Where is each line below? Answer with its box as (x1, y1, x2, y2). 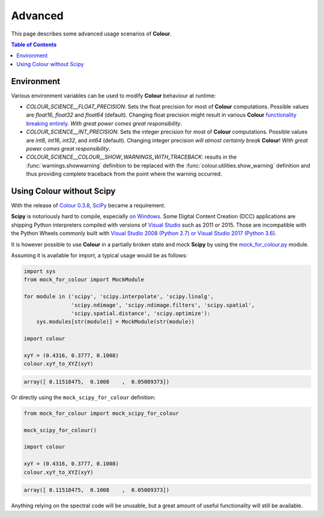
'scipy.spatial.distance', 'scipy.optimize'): (71, 310, 211, 317)
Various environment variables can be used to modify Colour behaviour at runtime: (11, 92, 216, 99)
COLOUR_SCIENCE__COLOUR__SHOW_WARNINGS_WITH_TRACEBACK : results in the (26, 153, 237, 161)
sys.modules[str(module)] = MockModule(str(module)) (36, 319, 195, 325)
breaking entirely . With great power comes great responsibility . (26, 120, 182, 127)
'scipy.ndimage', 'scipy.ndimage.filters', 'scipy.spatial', (71, 301, 255, 308)
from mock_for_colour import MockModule (23, 277, 144, 283)
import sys (23, 268, 56, 275)
